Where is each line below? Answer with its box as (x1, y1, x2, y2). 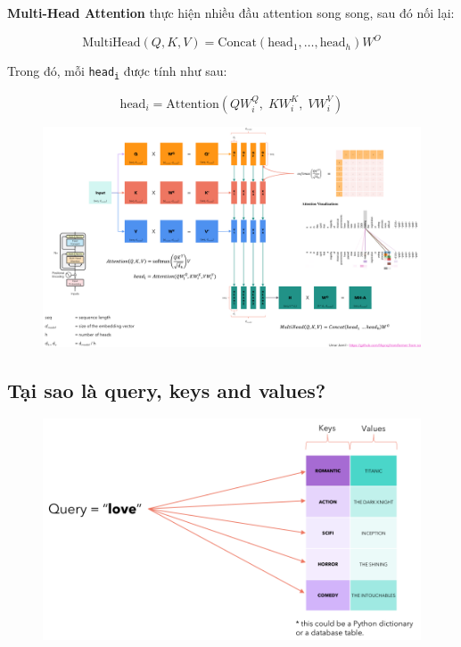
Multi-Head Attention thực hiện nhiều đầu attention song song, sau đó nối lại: (7, 4, 455, 21)
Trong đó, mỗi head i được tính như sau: (7, 62, 227, 81)
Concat (218, 37, 257, 50)
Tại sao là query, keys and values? (7, 376, 326, 403)
